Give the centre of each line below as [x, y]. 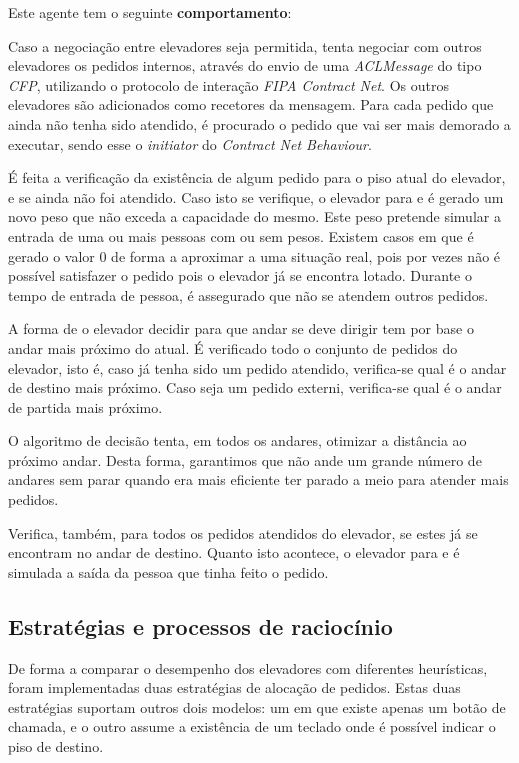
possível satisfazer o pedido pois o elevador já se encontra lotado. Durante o [240, 275]
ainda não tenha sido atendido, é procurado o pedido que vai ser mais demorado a [259, 123]
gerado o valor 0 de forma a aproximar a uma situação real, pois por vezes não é [254, 255]
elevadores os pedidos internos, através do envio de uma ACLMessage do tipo [245, 65]
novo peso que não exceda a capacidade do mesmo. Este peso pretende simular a [254, 216]
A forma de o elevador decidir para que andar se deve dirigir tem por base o [241, 328]
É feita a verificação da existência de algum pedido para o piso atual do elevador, [257, 177]
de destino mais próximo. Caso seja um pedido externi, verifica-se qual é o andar [255, 387]
